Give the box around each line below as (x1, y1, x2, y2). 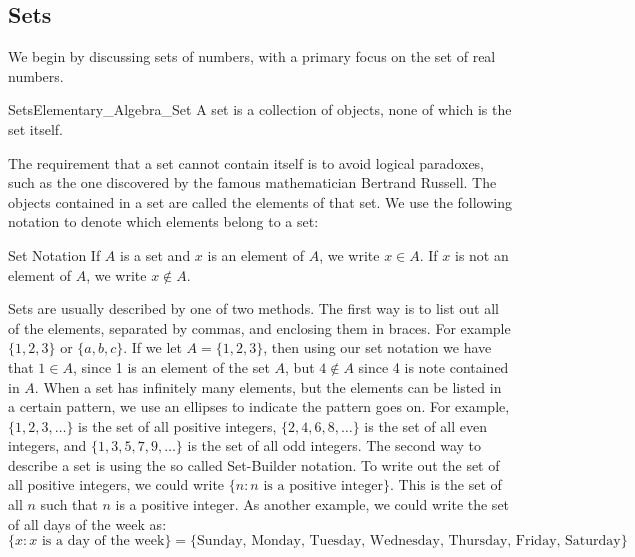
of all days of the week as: (8, 513, 167, 534)
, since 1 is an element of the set (72, 356, 270, 377)
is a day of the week (41, 534, 165, 549)
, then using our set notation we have (263, 337, 492, 358)
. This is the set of (389, 474, 502, 495)
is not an (454, 244, 509, 265)
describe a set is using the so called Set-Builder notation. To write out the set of (8, 454, 500, 475)
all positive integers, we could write (8, 474, 225, 495)
